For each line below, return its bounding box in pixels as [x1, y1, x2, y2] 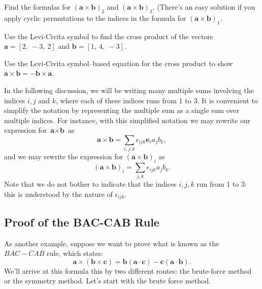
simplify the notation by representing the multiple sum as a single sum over [4, 105, 239, 115]
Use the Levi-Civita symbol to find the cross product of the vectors [4, 31, 213, 41]
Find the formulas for [4, 2, 71, 12]
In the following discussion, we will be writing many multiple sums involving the [4, 84, 254, 95]
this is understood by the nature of [4, 188, 113, 199]
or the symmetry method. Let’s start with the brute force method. [4, 275, 211, 286]
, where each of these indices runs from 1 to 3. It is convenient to [56, 95, 258, 105]
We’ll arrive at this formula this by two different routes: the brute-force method [4, 265, 252, 276]
